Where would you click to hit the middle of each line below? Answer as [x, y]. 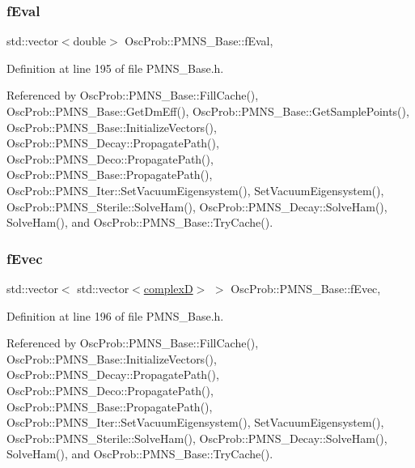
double [90, 41]
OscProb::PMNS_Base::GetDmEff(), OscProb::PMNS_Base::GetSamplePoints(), [208, 111]
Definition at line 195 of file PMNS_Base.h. [115, 68]
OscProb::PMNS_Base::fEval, [199, 41]
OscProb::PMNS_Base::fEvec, [306, 288]
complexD [168, 288]
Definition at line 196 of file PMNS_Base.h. [115, 315]
